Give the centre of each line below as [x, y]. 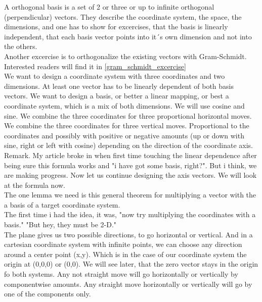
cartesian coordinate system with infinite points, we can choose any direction [123, 244]
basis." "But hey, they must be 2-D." [60, 224]
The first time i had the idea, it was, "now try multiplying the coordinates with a [130, 214]
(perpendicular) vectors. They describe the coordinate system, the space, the [123, 16]
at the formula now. [35, 185]
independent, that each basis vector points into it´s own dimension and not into [128, 36]
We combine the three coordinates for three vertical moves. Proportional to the [127, 125]
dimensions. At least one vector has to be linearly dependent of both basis [119, 86]
